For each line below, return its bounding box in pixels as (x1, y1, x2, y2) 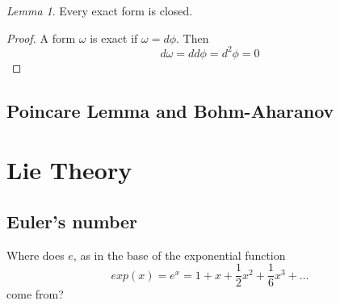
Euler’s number (6, 208, 138, 233)
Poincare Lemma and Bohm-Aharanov (6, 98, 334, 123)
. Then (176, 29, 209, 46)
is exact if (90, 29, 138, 46)
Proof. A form (6, 29, 76, 46)
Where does (6, 246, 65, 263)
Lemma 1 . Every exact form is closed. (6, 2, 193, 19)
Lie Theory (6, 153, 132, 186)
